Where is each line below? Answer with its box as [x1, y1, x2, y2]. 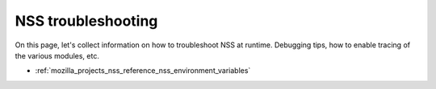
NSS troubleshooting [15, 12, 158, 30]
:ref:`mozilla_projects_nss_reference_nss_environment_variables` [35, 66, 251, 75]
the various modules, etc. [15, 51, 100, 60]
